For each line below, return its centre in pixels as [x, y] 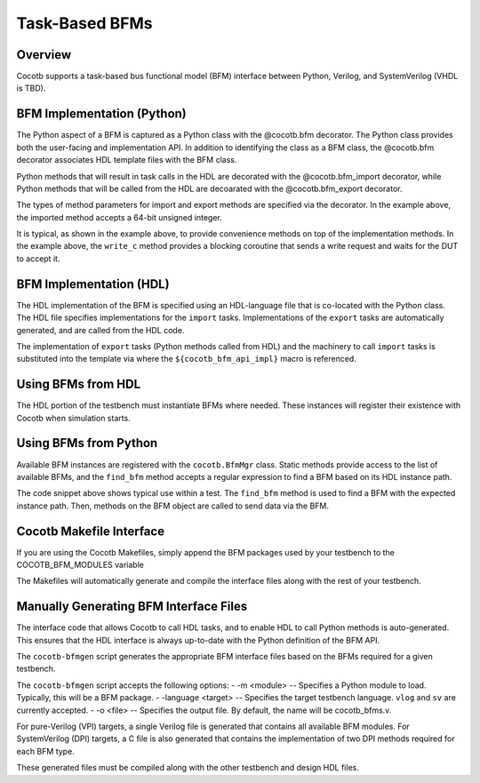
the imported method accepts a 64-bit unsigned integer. [119, 217]
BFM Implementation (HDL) [93, 284]
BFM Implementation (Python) [101, 114]
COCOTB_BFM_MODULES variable [80, 565]
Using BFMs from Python [87, 443]
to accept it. [38, 259]
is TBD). [31, 88]
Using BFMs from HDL [79, 384]
